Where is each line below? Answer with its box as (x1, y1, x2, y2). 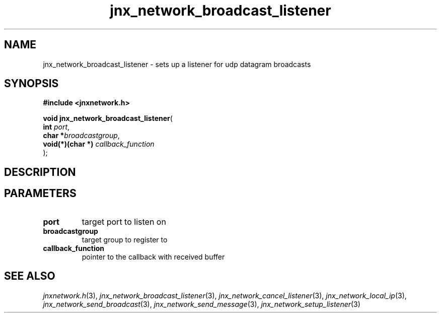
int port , (43, 122, 70, 132)
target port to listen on (82, 216, 166, 227)
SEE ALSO (4, 270, 55, 283)
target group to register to (82, 235, 168, 244)
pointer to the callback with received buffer (82, 252, 225, 261)
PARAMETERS (4, 187, 77, 200)
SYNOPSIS (4, 77, 59, 90)
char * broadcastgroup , (43, 131, 120, 140)
